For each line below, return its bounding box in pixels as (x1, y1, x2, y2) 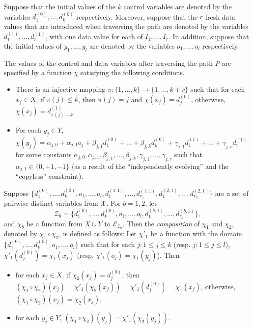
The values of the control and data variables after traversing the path (4, 57, 213, 68)
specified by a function (4, 67, 72, 78)
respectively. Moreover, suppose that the (76, 11, 198, 22)
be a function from (26, 218, 83, 228)
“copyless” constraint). (15, 171, 84, 181)
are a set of (215, 188, 249, 198)
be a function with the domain (150, 228, 242, 239)
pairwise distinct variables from (4, 198, 98, 208)
